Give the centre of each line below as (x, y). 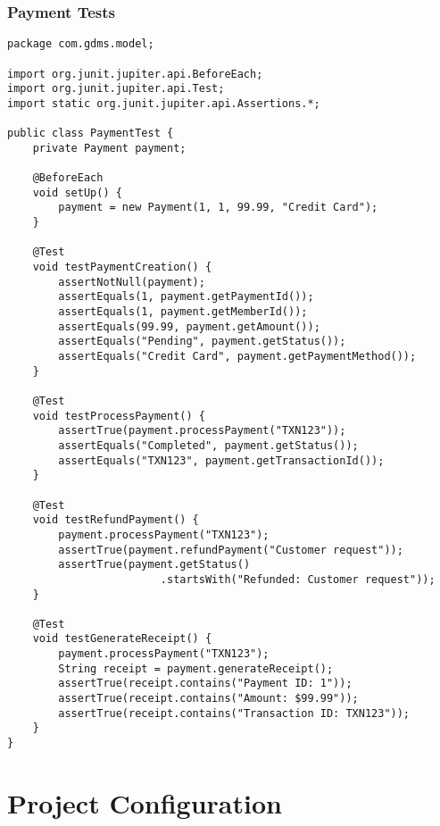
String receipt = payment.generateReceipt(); (196, 668)
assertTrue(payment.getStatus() (154, 565)
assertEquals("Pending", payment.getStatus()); (202, 342)
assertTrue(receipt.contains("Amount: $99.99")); (208, 699)
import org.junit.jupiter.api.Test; (116, 89)
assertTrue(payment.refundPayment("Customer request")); (231, 550)
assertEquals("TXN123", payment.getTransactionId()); (221, 460)
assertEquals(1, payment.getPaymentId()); (186, 297)
